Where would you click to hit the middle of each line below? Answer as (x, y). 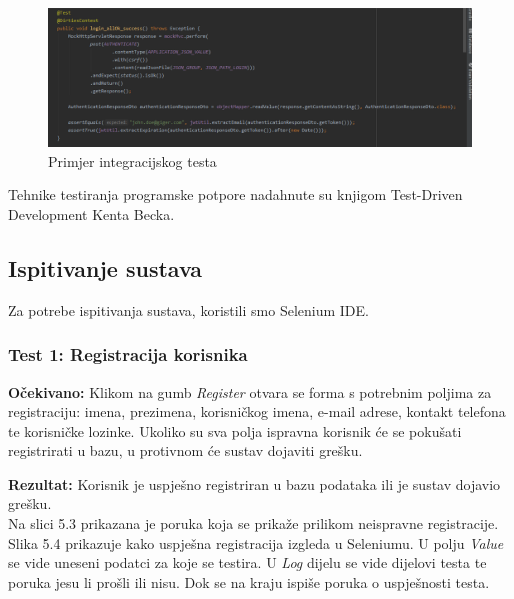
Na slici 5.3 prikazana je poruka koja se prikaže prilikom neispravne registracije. (253, 523)
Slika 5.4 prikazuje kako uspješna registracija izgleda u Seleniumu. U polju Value (256, 542)
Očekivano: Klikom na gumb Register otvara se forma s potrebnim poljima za (250, 391)
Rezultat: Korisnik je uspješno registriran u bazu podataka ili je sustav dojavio (254, 483)
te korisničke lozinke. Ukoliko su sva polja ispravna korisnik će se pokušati (235, 430)
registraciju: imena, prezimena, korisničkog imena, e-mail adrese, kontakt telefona (257, 411)
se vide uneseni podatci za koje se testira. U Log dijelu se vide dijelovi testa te (247, 562)
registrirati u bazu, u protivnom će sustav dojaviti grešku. (185, 450)
